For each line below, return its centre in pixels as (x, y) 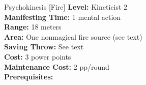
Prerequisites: (29, 77)
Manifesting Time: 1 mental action (63, 17)
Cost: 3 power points (38, 56)
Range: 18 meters (33, 27)
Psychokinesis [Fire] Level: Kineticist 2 (66, 7)
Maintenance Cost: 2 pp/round (57, 66)
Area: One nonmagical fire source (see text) (73, 36)
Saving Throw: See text (44, 47)
